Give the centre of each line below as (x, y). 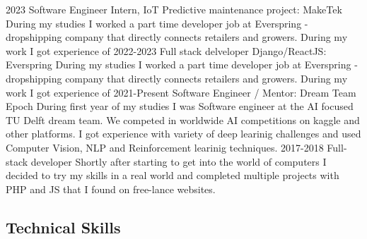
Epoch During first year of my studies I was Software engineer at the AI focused (180, 106)
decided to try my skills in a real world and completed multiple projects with (173, 175)
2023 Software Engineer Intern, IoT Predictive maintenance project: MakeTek (174, 9)
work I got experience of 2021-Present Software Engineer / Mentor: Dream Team (181, 92)
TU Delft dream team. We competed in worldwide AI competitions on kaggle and (183, 119)
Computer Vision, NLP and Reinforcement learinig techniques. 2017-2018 (165, 147)
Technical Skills (63, 227)
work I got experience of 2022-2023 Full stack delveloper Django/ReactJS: (166, 50)
